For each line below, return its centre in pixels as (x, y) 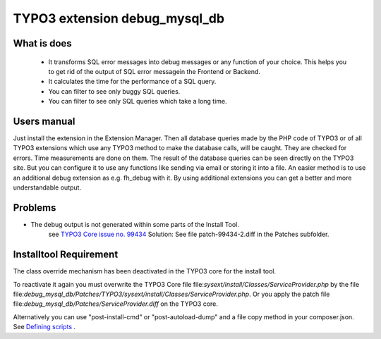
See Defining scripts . (44, 327)
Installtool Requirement (66, 255)
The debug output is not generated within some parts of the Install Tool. (135, 224)
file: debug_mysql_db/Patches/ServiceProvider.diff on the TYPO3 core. (116, 304)
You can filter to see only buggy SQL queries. (114, 91)
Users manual (44, 121)
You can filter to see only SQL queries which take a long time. (138, 101)
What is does (42, 43)
